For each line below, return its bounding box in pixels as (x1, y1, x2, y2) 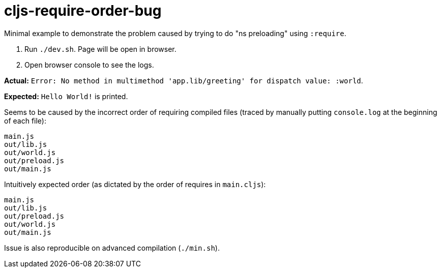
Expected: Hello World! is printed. (4, 92, 128, 101)
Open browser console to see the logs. (24, 60, 154, 69)
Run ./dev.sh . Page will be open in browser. (24, 44, 177, 53)
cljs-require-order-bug (4, 2, 162, 19)
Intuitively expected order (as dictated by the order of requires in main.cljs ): (4, 179, 266, 189)
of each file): (4, 116, 46, 125)
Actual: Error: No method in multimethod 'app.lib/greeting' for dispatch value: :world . (4, 76, 363, 85)
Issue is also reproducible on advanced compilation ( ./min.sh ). (4, 243, 220, 252)
